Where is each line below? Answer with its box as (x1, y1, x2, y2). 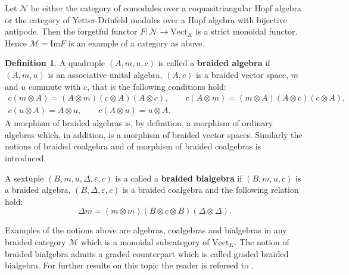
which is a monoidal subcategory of (80, 235, 210, 248)
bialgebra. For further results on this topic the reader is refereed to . (5, 259, 254, 271)
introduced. (5, 152, 46, 164)
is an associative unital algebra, (48, 68, 163, 80)
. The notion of (234, 235, 289, 248)
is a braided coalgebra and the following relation (122, 183, 299, 196)
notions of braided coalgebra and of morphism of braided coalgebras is (5, 140, 261, 152)
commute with (28, 80, 81, 92)
